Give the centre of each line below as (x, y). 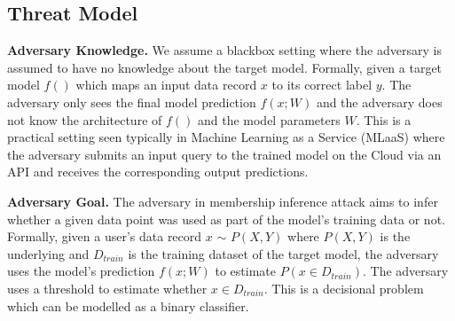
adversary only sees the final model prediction (132, 102)
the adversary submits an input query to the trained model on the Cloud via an (224, 154)
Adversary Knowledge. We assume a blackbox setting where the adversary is (224, 50)
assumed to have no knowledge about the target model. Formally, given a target (225, 67)
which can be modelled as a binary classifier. (128, 305)
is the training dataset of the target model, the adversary (283, 253)
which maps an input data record (166, 85)
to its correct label (322, 85)
